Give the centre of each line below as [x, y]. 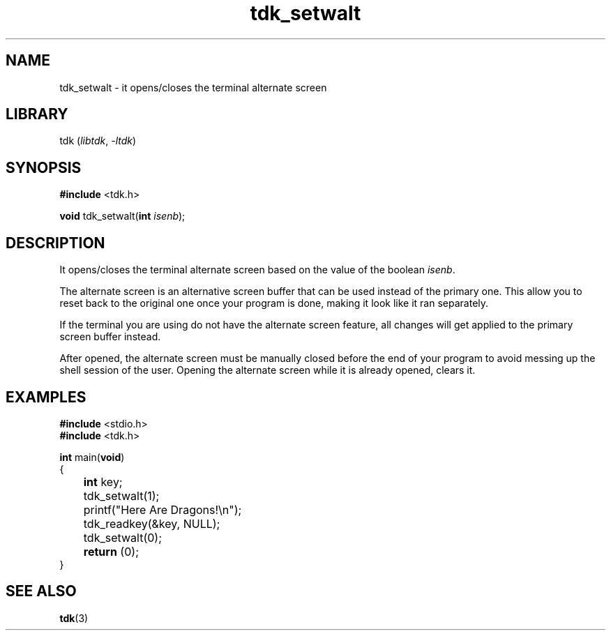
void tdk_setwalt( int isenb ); [122, 216]
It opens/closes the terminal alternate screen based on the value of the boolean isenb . [257, 270]
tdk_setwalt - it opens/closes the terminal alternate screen [193, 87]
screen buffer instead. [110, 337]
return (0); [111, 551]
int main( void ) [92, 457]
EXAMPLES [46, 397]
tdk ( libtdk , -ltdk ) [98, 141]
